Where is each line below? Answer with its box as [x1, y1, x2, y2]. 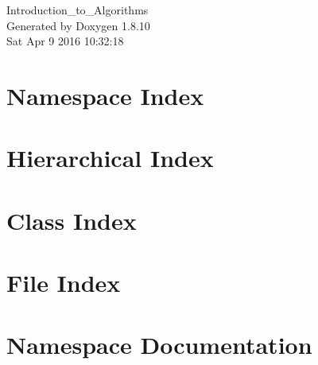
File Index [6, 266, 121, 299]
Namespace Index [6, 79, 204, 111]
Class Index [6, 204, 137, 236]
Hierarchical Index [6, 142, 214, 174]
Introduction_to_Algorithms [6, 2, 149, 17]
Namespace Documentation [6, 328, 312, 361]
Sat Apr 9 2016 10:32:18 [6, 33, 124, 49]
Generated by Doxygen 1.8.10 [6, 17, 150, 33]
